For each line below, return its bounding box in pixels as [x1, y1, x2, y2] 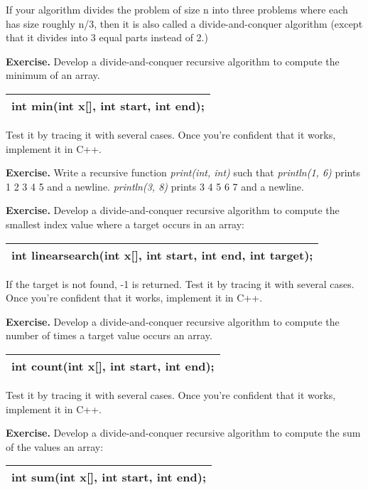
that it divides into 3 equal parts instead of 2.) [6, 30, 208, 45]
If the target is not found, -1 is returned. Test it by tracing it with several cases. [6, 276, 355, 291]
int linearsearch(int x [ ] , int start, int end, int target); [11, 246, 313, 263]
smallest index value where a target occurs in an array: [6, 216, 245, 231]
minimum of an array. [6, 68, 100, 82]
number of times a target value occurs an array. [6, 328, 212, 343]
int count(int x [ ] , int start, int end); [11, 357, 215, 374]
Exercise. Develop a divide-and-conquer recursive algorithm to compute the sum [6, 425, 361, 440]
